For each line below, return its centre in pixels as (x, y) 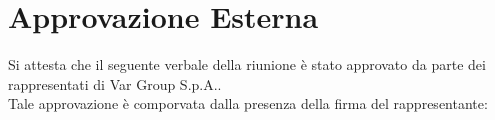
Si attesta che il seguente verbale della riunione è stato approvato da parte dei (247, 64)
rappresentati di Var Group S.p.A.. (115, 83)
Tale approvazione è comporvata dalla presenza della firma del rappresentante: (248, 103)
